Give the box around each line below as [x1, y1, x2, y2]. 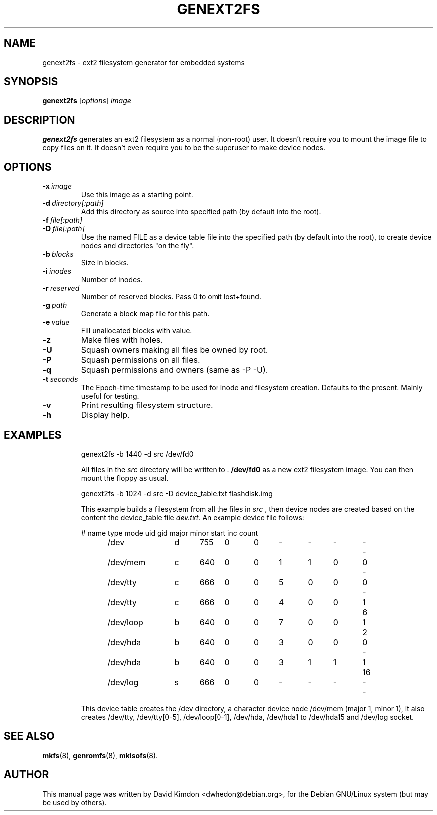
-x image [42, 182, 72, 191]
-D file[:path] [42, 224, 85, 233]
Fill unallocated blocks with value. [81, 326, 192, 335]
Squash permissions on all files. [81, 355, 200, 365]
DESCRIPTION [4, 113, 75, 126]
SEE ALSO [4, 730, 55, 743]
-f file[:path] [42, 216, 83, 225]
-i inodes [42, 267, 72, 276]
